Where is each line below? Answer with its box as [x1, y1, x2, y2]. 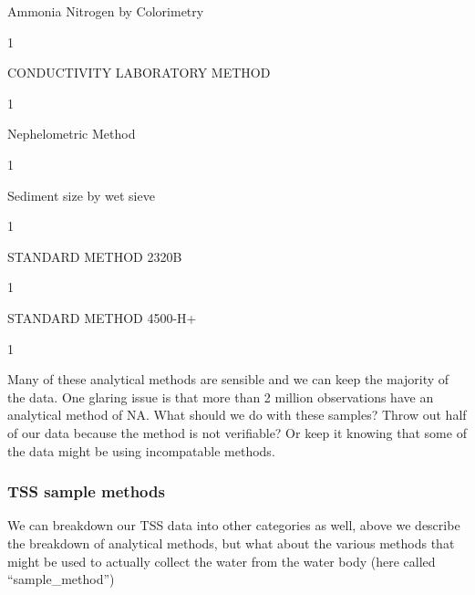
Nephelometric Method [7, 124, 136, 143]
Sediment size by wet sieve [7, 185, 155, 204]
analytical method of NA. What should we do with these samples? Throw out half [7, 405, 467, 424]
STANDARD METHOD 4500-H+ [7, 308, 197, 327]
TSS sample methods [7, 480, 165, 503]
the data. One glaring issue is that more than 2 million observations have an [7, 387, 434, 406]
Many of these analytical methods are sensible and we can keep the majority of [7, 370, 449, 389]
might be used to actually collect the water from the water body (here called [7, 551, 436, 570]
